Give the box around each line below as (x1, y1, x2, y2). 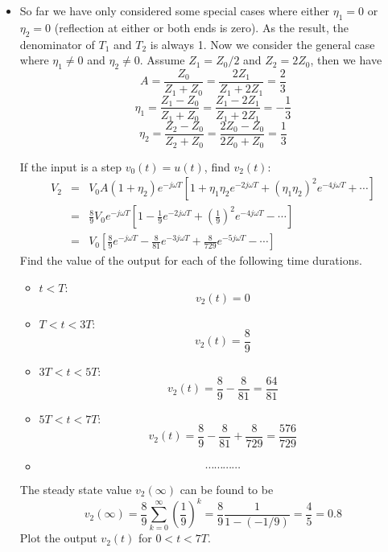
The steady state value (19, 481, 132, 497)
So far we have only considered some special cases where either (19, 2, 330, 19)
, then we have (310, 51, 382, 68)
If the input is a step (19, 158, 122, 175)
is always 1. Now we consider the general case (150, 35, 375, 52)
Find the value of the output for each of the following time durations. (19, 252, 362, 269)
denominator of (19, 35, 95, 52)
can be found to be (180, 481, 274, 497)
